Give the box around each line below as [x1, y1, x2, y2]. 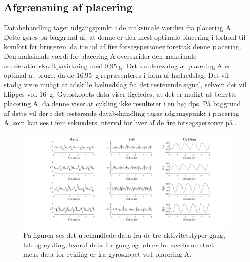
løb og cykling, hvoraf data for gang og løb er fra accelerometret [23, 239, 214, 249]
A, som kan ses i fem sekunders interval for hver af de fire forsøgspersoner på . [4, 117, 237, 128]
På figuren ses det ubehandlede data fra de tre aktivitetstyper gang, [23, 230, 225, 240]
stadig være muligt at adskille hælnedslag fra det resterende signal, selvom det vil [4, 79, 247, 89]
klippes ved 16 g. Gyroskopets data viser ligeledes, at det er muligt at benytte [4, 89, 237, 99]
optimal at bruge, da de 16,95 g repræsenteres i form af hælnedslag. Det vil [4, 70, 229, 80]
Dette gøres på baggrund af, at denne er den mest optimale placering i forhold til [4, 32, 246, 42]
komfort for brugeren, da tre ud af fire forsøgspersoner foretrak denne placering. [4, 41, 241, 51]
